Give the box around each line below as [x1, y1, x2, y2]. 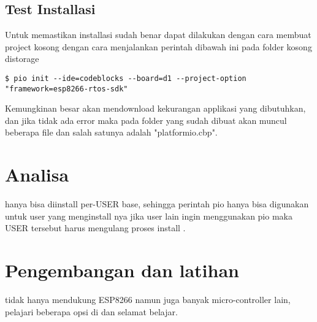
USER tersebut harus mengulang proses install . [5, 221, 186, 234]
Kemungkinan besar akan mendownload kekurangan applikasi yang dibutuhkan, [5, 102, 306, 115]
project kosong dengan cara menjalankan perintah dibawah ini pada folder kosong [5, 40, 312, 53]
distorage [5, 52, 39, 65]
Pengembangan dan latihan [5, 258, 239, 283]
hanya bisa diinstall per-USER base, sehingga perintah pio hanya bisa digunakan [5, 197, 309, 210]
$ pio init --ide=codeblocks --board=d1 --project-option [5, 74, 246, 83]
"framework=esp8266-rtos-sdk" [5, 84, 128, 93]
